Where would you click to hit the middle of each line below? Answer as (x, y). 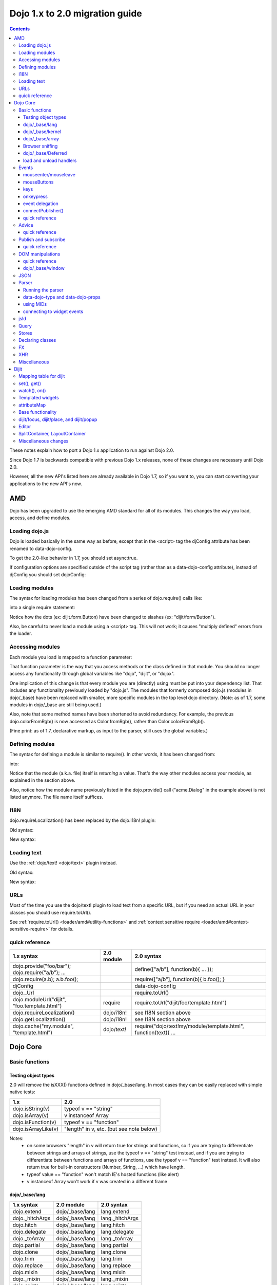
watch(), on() (32, 391)
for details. (62, 929)
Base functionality (38, 412)
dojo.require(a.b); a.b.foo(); (45, 979)
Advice (26, 225)
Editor (25, 427)
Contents (20, 29)
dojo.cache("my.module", (43, 1026)
